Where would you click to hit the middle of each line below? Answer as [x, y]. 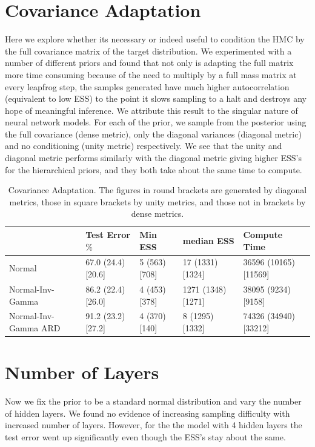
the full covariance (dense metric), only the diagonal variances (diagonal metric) [153, 134]
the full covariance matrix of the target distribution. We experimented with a [148, 51]
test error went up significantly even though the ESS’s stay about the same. [145, 436]
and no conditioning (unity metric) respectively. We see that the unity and [144, 146]
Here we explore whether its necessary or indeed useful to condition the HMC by [155, 39]
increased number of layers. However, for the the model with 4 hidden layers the [154, 425]
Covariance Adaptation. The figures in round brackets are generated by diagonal [157, 190]
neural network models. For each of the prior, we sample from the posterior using [156, 122]
